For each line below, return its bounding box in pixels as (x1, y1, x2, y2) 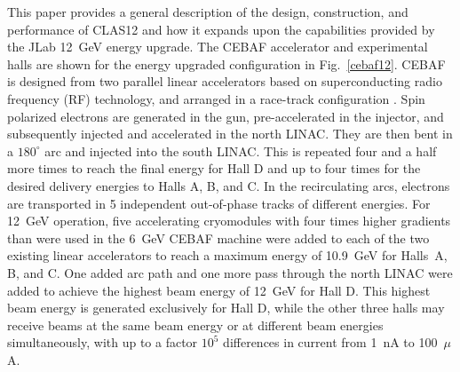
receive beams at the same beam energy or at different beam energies (7, 315, 384, 334)
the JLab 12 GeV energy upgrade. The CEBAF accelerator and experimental (7, 37, 428, 56)
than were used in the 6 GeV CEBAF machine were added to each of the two (7, 228, 430, 247)
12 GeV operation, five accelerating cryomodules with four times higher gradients (7, 211, 451, 230)
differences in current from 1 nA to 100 (223, 333, 438, 352)
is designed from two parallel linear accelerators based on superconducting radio (7, 72, 442, 91)
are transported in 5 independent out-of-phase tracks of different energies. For (7, 194, 431, 212)
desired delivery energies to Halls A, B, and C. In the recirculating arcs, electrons (7, 176, 450, 194)
